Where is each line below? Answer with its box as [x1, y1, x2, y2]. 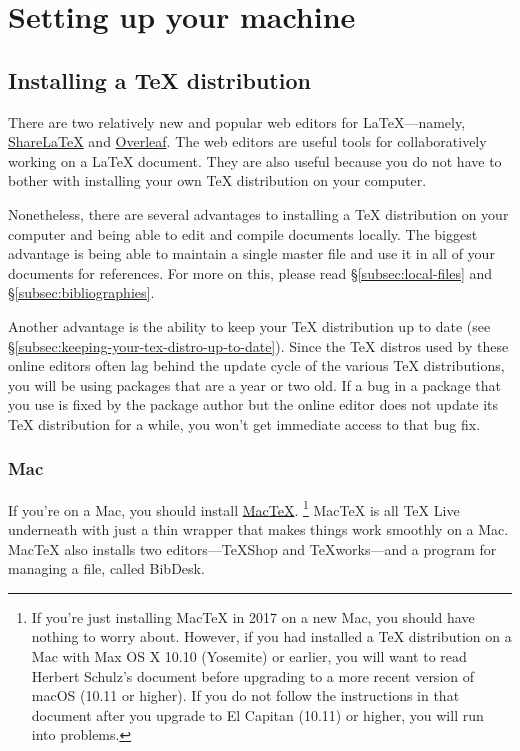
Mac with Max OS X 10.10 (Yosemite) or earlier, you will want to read [31, 645, 467, 666]
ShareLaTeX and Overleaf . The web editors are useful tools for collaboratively [8, 131, 487, 152]
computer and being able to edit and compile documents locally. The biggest [8, 223, 478, 244]
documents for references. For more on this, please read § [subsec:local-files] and [8, 262, 493, 283]
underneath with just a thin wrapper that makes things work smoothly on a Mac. [8, 518, 509, 539]
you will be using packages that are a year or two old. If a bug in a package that [8, 374, 501, 395]
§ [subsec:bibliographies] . [8, 282, 155, 303]
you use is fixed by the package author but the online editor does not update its [8, 394, 499, 415]
